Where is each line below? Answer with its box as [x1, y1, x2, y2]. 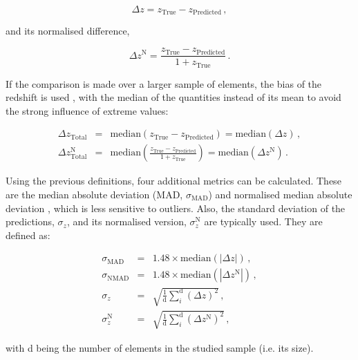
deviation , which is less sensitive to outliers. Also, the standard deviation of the [6, 200, 346, 215]
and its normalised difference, [6, 23, 130, 38]
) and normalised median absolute [208, 187, 352, 201]
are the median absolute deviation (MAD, [6, 187, 183, 201]
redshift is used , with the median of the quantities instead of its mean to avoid [6, 90, 341, 104]
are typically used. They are [204, 214, 323, 229]
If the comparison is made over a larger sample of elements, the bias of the [6, 76, 322, 91]
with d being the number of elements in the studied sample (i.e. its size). [6, 340, 314, 354]
